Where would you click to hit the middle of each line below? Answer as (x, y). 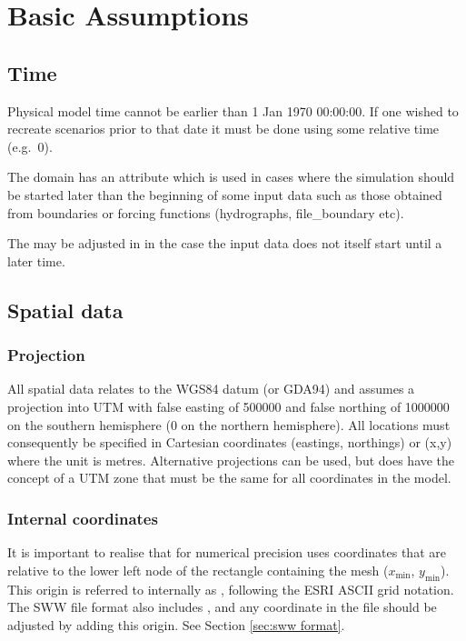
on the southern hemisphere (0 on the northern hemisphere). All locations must (229, 424)
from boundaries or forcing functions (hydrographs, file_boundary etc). (206, 212)
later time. (36, 260)
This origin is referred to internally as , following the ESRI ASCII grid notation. (231, 589)
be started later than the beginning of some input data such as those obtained (225, 194)
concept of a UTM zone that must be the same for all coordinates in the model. (229, 478)
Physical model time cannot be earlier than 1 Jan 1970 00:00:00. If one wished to (233, 110)
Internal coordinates (83, 518)
